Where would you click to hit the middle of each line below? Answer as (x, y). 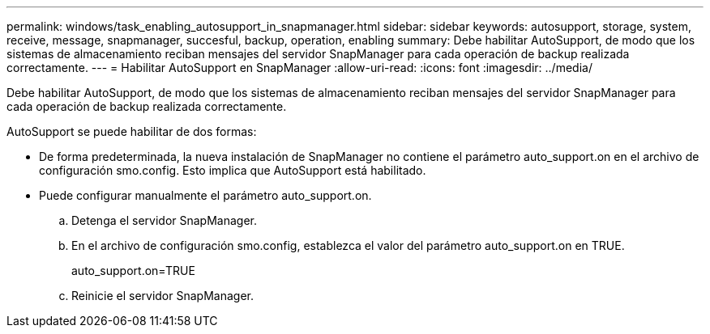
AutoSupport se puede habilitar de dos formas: (132, 131)
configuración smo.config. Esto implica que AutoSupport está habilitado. (233, 170)
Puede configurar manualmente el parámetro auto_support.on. (205, 195)
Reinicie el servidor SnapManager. (163, 296)
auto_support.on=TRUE (133, 271)
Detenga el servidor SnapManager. (164, 220)
